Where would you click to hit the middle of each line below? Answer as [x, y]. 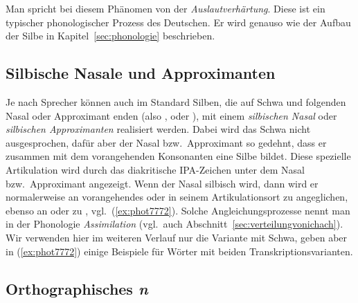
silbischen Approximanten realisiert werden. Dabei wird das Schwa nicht [158, 129]
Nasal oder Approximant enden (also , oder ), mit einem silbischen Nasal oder [171, 115]
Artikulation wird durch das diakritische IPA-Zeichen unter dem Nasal [155, 169]
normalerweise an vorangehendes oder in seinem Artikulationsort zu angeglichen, [177, 197]
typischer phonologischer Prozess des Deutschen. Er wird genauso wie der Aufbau [178, 22]
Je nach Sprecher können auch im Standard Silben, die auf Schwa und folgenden [176, 101]
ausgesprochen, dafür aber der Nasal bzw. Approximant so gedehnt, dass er [166, 142]
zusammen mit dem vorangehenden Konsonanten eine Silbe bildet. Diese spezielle [178, 156]
